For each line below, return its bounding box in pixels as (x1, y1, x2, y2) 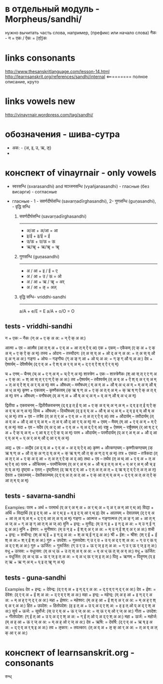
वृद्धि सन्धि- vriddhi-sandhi (19, 294, 66, 300)
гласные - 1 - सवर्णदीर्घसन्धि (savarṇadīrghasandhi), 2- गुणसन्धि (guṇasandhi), (12, 198, 156, 204)
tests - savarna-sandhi (5, 492, 75, 500)
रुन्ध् (5, 674, 12, 680)
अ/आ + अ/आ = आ (26, 227, 58, 233)
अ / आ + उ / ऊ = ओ (26, 273, 62, 279)
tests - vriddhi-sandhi (5, 322, 73, 331)
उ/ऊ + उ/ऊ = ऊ (26, 239, 56, 244)
